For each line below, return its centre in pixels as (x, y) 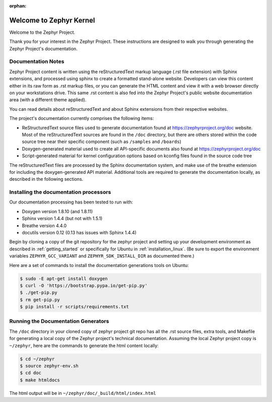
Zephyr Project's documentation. (43, 48)
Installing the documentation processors (60, 192)
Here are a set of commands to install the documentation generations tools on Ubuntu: (99, 265)
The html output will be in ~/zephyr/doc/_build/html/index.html (83, 393)
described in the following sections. (46, 179)
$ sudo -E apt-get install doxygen (64, 279)
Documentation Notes (37, 61)
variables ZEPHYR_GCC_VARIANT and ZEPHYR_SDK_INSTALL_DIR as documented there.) (102, 256)
